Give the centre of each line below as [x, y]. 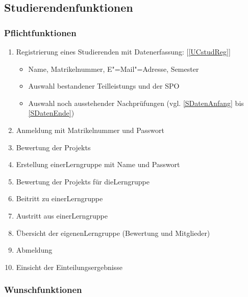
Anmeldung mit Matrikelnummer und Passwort [90, 130]
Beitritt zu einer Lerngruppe [59, 198]
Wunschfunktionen [43, 290]
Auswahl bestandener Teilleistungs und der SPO [104, 86]
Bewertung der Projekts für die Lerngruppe [83, 181]
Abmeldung [34, 250]
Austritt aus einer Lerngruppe [62, 215]
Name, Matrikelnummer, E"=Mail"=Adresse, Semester [114, 69]
